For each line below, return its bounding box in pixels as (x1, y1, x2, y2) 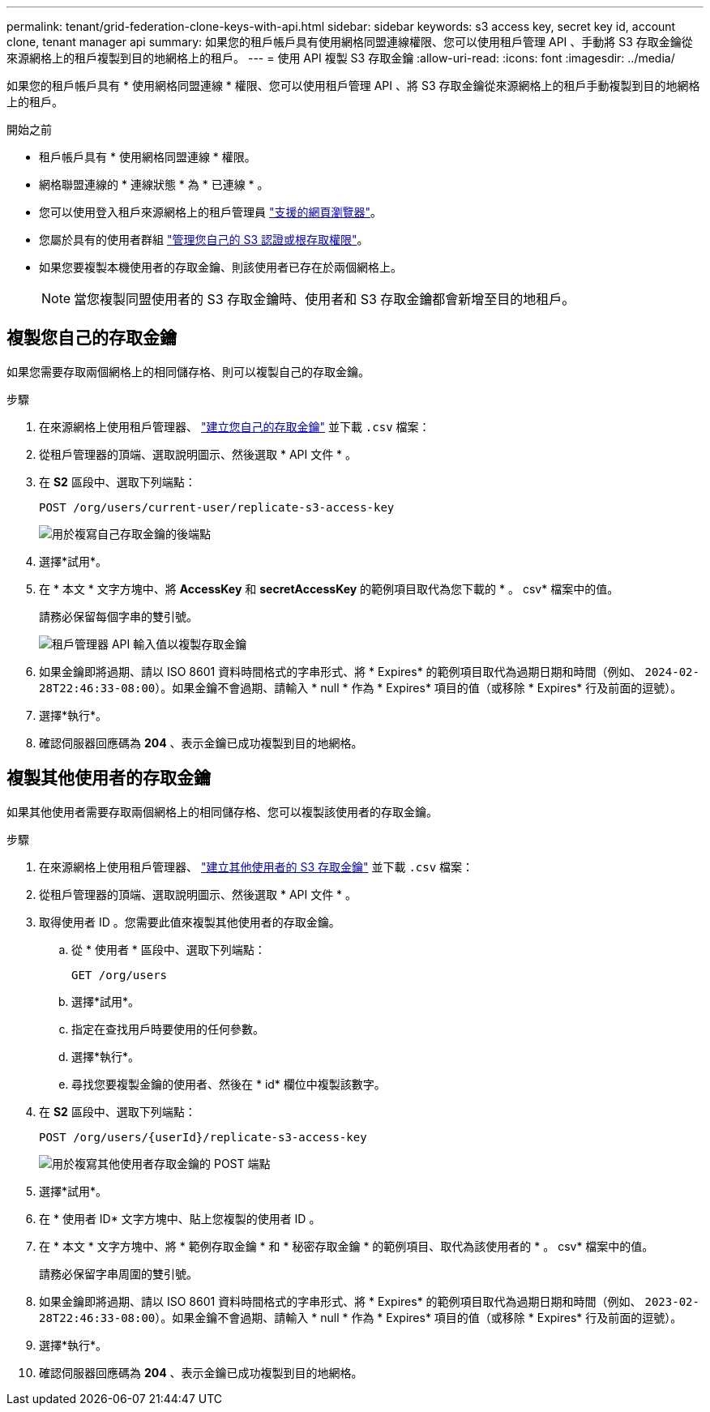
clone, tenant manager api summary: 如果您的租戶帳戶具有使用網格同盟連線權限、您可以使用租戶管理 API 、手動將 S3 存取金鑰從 (6, 35, 693, 49)
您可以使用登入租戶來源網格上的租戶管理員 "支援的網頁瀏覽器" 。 (39, 205, 382, 219)
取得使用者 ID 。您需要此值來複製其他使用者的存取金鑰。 (39, 914, 340, 929)
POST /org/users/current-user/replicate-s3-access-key (39, 500, 395, 514)
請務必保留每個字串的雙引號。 (39, 609, 198, 623)
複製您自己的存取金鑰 (6, 327, 177, 349)
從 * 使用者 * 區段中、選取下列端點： (71, 942, 266, 956)
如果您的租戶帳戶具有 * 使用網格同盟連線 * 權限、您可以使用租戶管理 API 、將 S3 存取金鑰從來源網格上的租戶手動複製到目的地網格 (6, 79, 700, 92)
